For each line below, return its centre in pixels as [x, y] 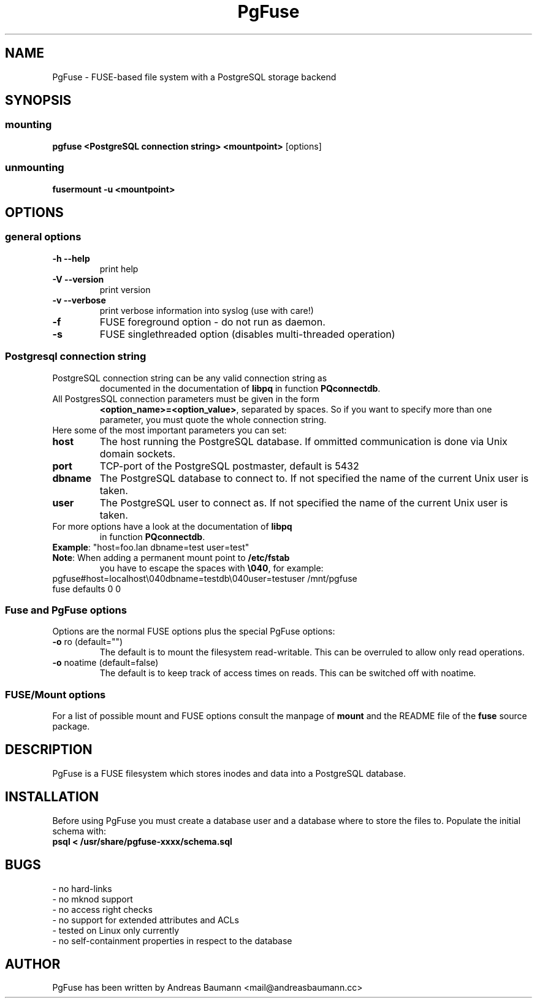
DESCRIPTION [49, 750]
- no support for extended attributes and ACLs [146, 920]
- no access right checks [102, 909]
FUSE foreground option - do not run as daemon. [212, 322]
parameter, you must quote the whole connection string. [213, 419]
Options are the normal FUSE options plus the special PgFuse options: [194, 631]
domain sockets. [138, 453]
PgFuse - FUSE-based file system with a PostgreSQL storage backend [194, 77]
